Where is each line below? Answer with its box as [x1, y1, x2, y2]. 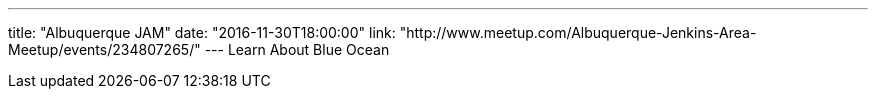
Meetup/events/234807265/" [8, 41, 201, 58]
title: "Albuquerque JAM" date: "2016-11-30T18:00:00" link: [8, 24, 396, 41]
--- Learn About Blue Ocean [204, 41, 390, 58]
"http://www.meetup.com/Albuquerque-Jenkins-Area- [399, 24, 757, 41]
